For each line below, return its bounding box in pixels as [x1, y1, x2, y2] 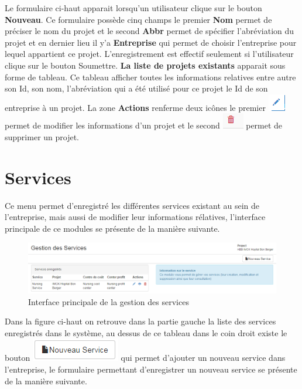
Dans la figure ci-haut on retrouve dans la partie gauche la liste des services [5, 315, 276, 327]
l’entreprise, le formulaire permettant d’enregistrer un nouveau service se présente [5, 363, 297, 375]
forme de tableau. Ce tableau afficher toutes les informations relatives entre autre [5, 70, 296, 83]
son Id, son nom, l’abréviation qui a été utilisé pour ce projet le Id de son [5, 82, 268, 94]
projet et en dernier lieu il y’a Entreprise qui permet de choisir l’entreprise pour [5, 36, 297, 48]
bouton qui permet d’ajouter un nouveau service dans [5, 351, 286, 364]
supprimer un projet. [5, 130, 80, 143]
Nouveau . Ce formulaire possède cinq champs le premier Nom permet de [5, 13, 272, 25]
